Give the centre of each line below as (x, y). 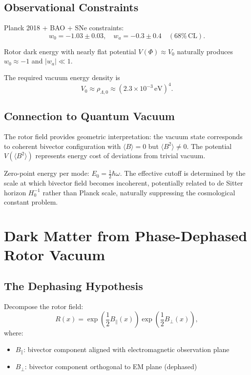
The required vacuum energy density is (62, 77)
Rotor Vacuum (55, 255)
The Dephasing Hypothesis (73, 285)
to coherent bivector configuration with (63, 146)
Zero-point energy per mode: (47, 173)
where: (14, 333)
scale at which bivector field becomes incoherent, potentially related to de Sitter (124, 183)
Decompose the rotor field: (44, 306)
